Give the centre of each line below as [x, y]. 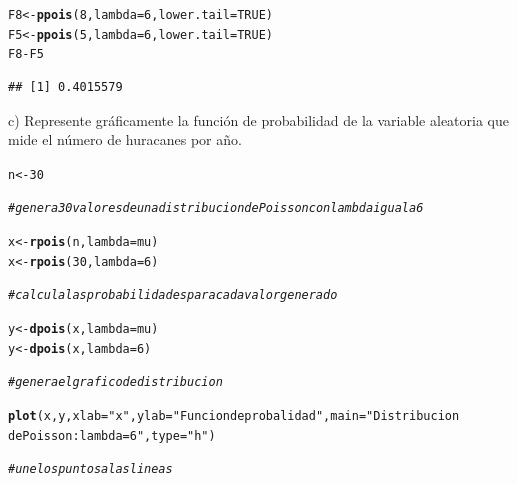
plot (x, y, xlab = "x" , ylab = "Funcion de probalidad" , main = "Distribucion [234, 416]
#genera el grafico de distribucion [115, 382]
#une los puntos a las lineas [90, 469]
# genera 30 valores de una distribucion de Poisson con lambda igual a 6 [216, 208]
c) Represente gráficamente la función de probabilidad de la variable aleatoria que [258, 119]
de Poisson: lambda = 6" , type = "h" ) [112, 435]
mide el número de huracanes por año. [125, 139]
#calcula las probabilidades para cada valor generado [173, 295]
